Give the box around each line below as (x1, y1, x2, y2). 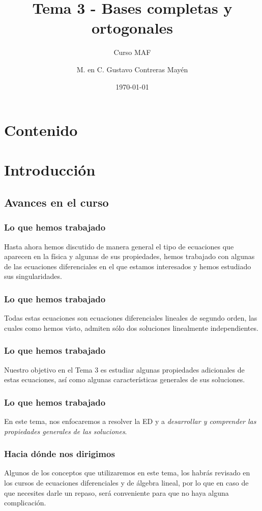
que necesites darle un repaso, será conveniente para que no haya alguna (4, 487, 229, 498)
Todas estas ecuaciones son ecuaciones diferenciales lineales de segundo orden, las (4, 313, 257, 323)
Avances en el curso (4, 194, 109, 210)
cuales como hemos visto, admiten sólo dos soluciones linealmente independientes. (4, 322, 258, 333)
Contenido (4, 120, 78, 140)
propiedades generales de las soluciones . (4, 425, 127, 436)
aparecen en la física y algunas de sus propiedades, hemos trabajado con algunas (4, 251, 255, 262)
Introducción (4, 159, 96, 180)
